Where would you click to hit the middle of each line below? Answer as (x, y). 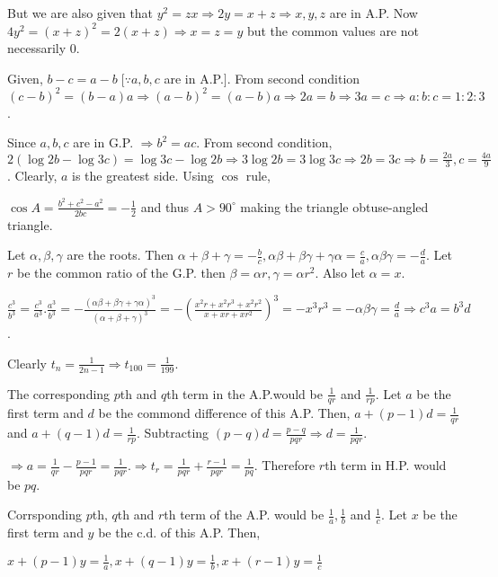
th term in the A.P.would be (245, 393)
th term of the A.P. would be (244, 515)
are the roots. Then (120, 255)
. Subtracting (173, 433)
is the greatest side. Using (143, 176)
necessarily (37, 48)
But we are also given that (80, 13)
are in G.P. (103, 142)
